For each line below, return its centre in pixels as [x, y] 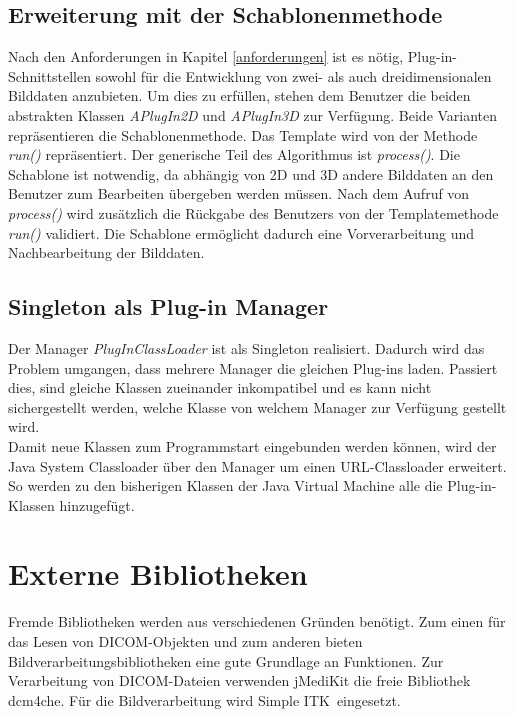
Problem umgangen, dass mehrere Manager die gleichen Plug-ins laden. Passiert [253, 367]
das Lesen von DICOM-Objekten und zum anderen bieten [185, 641]
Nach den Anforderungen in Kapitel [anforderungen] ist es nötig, [206, 56]
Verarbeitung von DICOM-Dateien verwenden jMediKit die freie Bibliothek [239, 680]
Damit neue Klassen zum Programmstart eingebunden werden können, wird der [252, 445]
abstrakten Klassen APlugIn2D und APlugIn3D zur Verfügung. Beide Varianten [253, 114]
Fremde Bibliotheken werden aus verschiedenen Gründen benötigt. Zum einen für [257, 621]
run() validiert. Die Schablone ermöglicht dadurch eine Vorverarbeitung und [241, 232]
